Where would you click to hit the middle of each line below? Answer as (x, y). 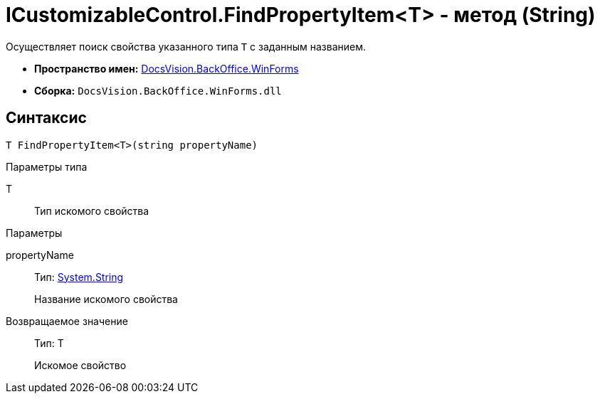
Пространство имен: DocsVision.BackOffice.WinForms (167, 68)
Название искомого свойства (106, 299)
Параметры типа (47, 166)
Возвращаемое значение (67, 321)
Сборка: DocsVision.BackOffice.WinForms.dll (158, 90)
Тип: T (49, 343)
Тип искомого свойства (92, 211)
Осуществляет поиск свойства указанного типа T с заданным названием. (186, 46)
